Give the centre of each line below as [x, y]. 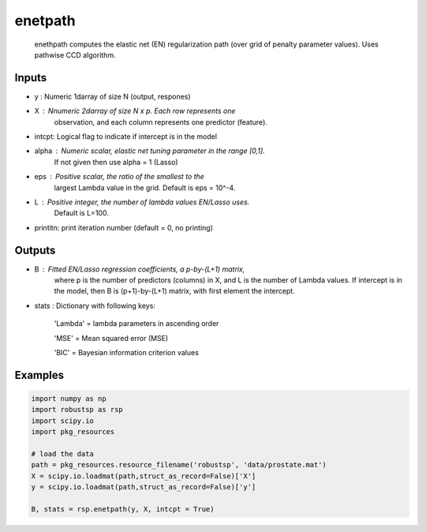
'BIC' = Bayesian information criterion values [126, 352]
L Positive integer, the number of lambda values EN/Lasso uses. [142, 202]
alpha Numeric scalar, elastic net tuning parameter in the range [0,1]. [149, 151]
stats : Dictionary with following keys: [95, 305]
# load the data [63, 453]
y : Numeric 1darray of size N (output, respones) [112, 96]
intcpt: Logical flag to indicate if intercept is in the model [125, 137]
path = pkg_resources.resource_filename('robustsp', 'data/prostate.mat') [179, 465]
